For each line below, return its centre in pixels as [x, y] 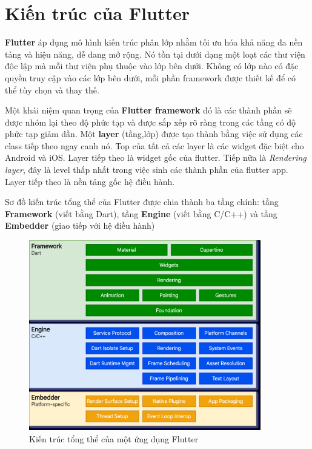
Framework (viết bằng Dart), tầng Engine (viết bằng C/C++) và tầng [141, 213]
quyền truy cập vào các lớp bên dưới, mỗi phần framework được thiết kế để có [151, 77]
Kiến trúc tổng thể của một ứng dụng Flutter [114, 438]
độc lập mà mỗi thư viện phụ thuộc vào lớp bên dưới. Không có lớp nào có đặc [152, 66]
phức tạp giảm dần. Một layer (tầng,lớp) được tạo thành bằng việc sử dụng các [154, 134]
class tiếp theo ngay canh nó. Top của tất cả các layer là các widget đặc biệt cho [154, 145]
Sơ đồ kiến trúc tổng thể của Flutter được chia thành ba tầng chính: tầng [142, 202]
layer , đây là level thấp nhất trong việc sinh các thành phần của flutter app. [147, 170]
